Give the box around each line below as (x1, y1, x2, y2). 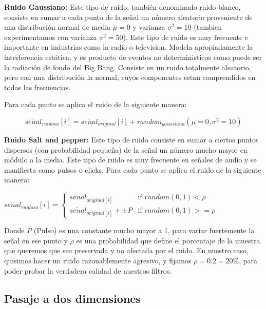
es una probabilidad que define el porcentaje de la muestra (76, 235, 260, 245)
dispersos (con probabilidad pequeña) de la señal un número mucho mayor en (4, 144, 248, 155)
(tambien (194, 22, 222, 32)
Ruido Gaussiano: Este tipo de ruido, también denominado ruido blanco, (4, 2, 241, 12)
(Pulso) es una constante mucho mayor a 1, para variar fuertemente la (33, 225, 255, 236)
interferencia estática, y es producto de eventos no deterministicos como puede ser (4, 51, 262, 62)
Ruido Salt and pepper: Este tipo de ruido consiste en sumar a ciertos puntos (4, 134, 259, 145)
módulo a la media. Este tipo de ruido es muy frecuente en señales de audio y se (4, 154, 257, 165)
